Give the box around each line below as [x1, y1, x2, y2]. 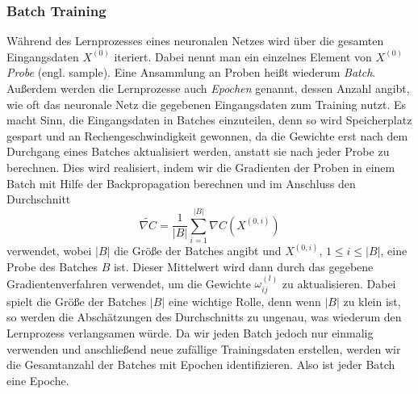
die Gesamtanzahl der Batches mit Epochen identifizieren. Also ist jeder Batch [6, 356, 395, 373]
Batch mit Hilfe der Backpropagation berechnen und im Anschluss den [6, 174, 356, 191]
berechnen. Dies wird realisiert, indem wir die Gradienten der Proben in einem [6, 158, 395, 175]
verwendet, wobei [6, 242, 92, 259]
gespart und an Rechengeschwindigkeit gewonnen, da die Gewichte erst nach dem [6, 127, 408, 144]
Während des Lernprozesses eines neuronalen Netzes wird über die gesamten [6, 32, 384, 49]
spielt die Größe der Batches [6, 292, 147, 309]
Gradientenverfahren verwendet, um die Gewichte [6, 275, 251, 291]
